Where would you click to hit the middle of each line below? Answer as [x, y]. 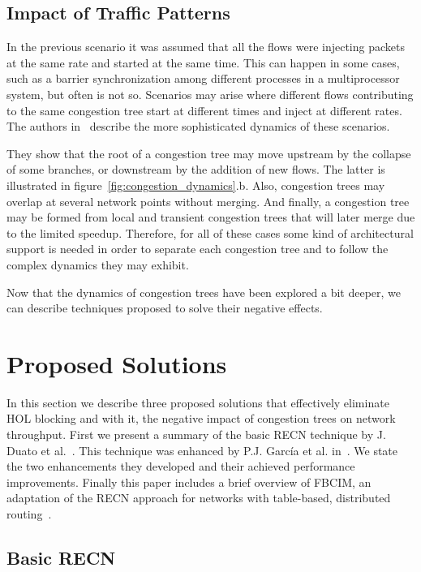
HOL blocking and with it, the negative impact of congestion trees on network [201, 418]
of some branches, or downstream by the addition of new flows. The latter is [196, 169]
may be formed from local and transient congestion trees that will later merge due [211, 217]
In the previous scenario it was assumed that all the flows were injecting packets [206, 47]
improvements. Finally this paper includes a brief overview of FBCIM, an [189, 482]
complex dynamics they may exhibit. [98, 264]
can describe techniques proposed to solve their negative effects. [165, 308]
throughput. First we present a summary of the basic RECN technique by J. [196, 434]
